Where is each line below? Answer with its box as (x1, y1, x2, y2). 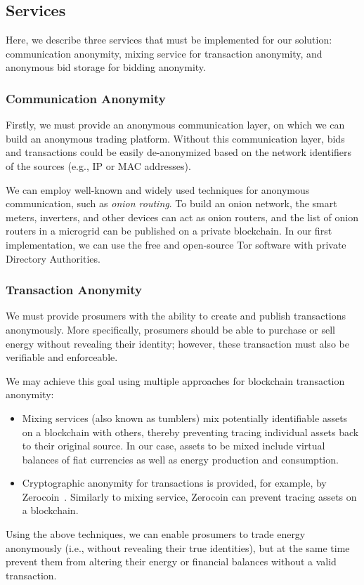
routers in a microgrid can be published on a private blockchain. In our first (6, 223, 332, 238)
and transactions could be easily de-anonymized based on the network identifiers (6, 145, 352, 159)
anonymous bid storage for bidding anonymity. (6, 60, 206, 74)
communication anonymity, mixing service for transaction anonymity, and (6, 46, 323, 60)
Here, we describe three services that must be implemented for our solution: (6, 32, 332, 47)
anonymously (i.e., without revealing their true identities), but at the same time (6, 540, 350, 555)
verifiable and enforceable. (6, 350, 118, 364)
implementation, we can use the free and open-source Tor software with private (6, 237, 346, 251)
